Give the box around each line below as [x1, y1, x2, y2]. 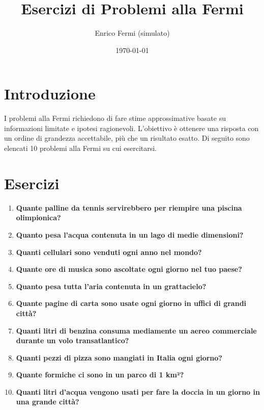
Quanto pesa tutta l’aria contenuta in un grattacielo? [16, 280, 207, 291]
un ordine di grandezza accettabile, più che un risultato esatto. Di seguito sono [4, 133, 250, 143]
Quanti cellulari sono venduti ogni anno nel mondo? [16, 246, 202, 257]
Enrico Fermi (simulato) [95, 28, 170, 38]
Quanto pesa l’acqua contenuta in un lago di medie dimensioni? [16, 229, 244, 240]
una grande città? [16, 396, 79, 407]
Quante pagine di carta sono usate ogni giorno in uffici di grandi [16, 298, 247, 309]
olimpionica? [16, 212, 61, 223]
